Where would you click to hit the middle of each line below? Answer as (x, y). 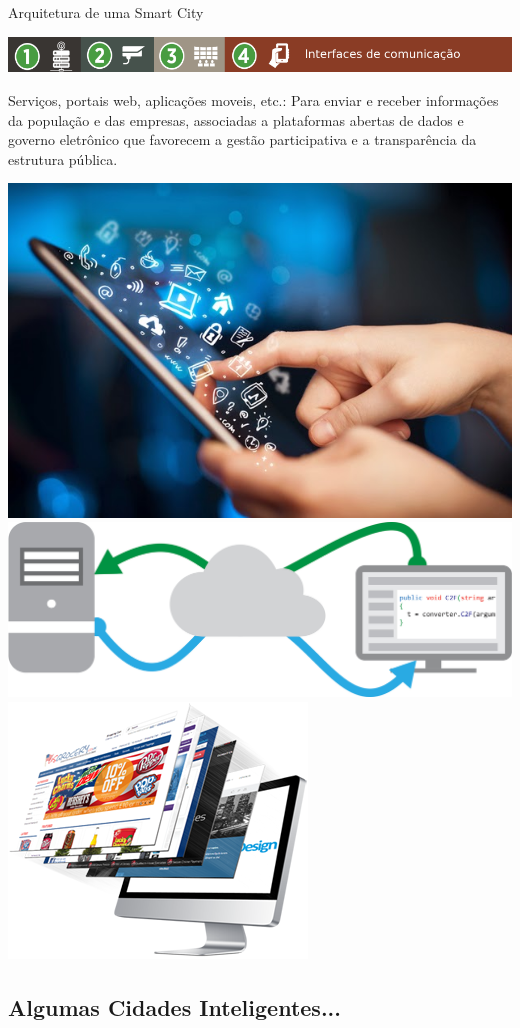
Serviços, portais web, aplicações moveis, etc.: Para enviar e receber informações (253, 99)
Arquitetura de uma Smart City (106, 12)
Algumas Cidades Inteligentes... (174, 1006)
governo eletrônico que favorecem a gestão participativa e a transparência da (242, 139)
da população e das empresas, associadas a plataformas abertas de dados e (236, 119)
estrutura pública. (63, 158)
